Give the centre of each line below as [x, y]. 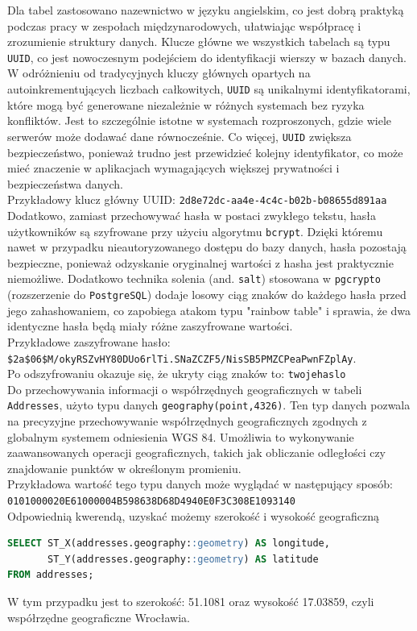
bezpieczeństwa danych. [65, 183]
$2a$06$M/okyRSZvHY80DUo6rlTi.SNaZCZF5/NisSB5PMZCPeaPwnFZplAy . [182, 357]
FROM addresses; [51, 575]
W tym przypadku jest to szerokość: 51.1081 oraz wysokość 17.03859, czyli [191, 602]
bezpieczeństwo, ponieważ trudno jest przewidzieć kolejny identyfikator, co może [205, 152]
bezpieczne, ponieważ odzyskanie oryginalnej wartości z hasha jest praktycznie [200, 262]
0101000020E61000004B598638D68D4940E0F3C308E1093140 [151, 502]
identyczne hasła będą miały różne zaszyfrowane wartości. [150, 326]
